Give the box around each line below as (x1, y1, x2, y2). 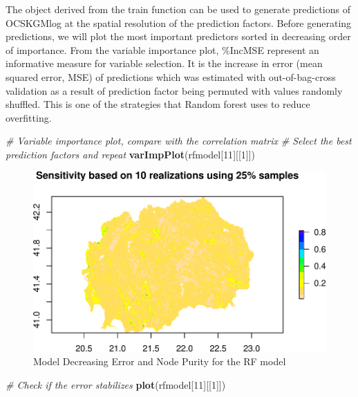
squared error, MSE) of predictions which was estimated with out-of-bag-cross (6, 69, 336, 84)
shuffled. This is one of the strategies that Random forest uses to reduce (6, 97, 310, 111)
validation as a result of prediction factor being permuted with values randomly (6, 83, 343, 98)
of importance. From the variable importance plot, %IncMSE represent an (6, 42, 319, 57)
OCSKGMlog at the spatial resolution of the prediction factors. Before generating (6, 15, 352, 30)
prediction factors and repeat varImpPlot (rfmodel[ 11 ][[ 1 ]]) (6, 147, 256, 161)
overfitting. (6, 110, 52, 124)
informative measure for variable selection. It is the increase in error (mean (6, 56, 323, 71)
